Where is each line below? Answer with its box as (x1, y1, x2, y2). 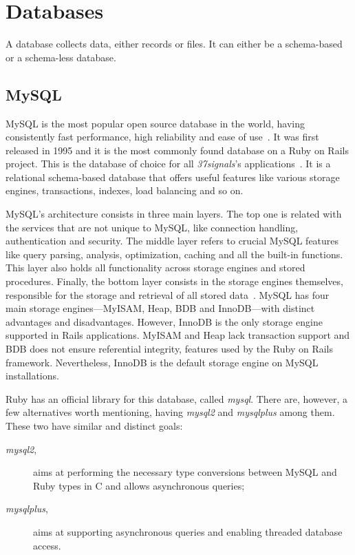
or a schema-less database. (6, 50, 116, 64)
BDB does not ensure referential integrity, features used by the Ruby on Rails (6, 342, 333, 356)
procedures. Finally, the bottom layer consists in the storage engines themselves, (6, 274, 343, 289)
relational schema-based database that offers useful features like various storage (6, 169, 340, 184)
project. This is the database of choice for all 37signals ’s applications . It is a (6, 156, 331, 171)
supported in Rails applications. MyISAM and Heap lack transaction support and (6, 328, 350, 342)
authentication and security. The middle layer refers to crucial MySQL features (6, 233, 339, 248)
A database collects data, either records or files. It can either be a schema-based (6, 36, 343, 51)
